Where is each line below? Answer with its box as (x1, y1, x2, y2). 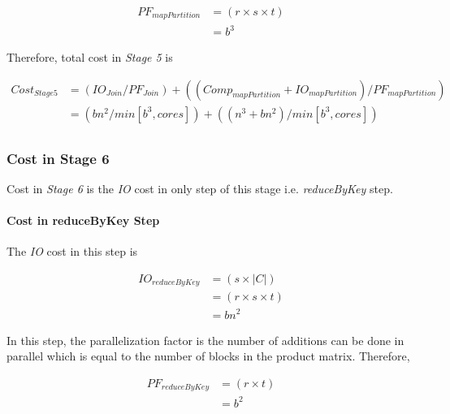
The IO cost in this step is (6, 243, 138, 260)
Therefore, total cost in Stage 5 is (6, 49, 173, 66)
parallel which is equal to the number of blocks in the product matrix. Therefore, (6, 347, 410, 364)
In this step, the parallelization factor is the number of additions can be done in (6, 331, 405, 348)
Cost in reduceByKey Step (6, 212, 160, 229)
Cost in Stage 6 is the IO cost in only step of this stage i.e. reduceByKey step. (6, 179, 393, 196)
